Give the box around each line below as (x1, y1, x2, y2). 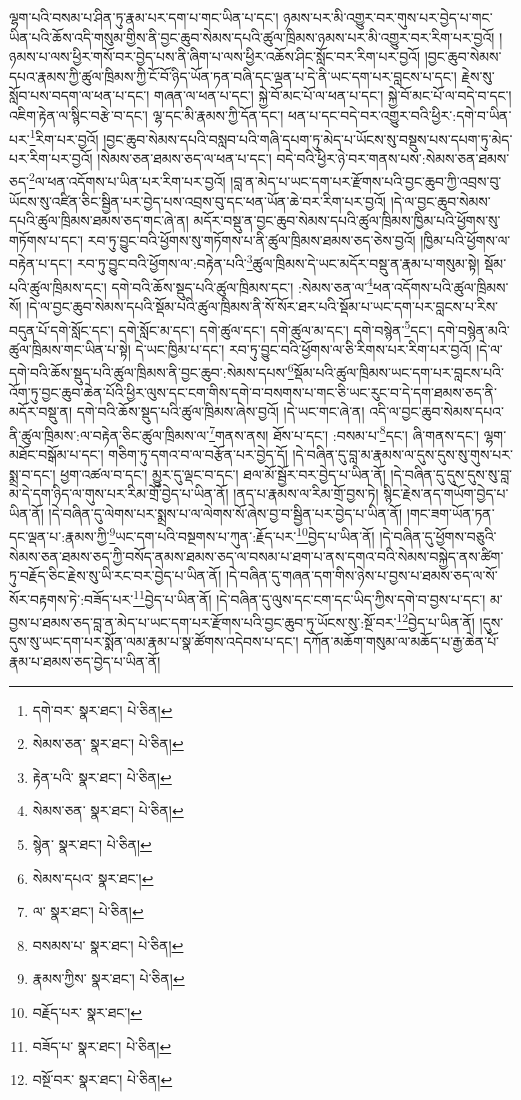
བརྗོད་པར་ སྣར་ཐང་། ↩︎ (32, 1001, 143, 1022)
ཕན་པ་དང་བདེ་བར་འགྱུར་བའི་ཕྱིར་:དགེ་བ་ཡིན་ (288, 104, 512, 125)
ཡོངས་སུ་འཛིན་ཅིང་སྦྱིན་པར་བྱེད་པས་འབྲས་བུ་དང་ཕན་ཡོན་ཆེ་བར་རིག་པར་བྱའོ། (9, 190, 386, 211)
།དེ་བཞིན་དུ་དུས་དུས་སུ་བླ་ (390, 463, 513, 484)
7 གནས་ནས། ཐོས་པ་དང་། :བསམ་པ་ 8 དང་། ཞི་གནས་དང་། (209, 421, 480, 445)
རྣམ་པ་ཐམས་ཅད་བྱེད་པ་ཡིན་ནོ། (9, 650, 161, 671)
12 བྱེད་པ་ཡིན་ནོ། (396, 609, 475, 632)
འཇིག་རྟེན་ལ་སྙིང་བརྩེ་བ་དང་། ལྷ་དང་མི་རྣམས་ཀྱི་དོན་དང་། (9, 104, 284, 125)
